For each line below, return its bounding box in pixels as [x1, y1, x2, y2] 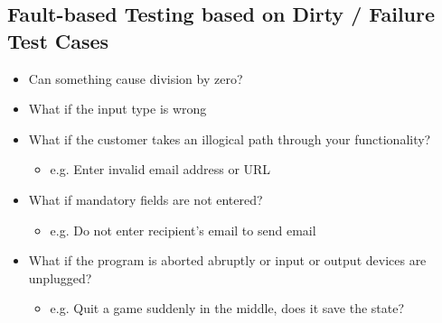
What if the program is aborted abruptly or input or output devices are [28, 251, 427, 270]
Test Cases [7, 26, 109, 54]
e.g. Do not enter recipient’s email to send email [50, 220, 316, 239]
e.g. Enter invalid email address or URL [50, 160, 271, 179]
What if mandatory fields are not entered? [28, 189, 263, 208]
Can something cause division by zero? [28, 69, 243, 88]
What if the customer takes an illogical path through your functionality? [28, 129, 431, 148]
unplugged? [28, 268, 92, 287]
